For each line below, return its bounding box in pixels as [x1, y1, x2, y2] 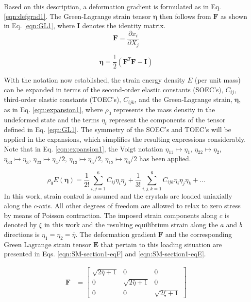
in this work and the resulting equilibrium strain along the [44, 219, 218, 230]
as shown [220, 11, 248, 21]
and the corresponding [165, 229, 232, 239]
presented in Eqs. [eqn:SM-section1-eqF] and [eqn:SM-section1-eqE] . [4, 249, 206, 259]
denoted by [4, 219, 37, 230]
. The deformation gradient [75, 229, 156, 239]
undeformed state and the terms [4, 114, 100, 124]
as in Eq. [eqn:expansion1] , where [4, 104, 103, 114]
